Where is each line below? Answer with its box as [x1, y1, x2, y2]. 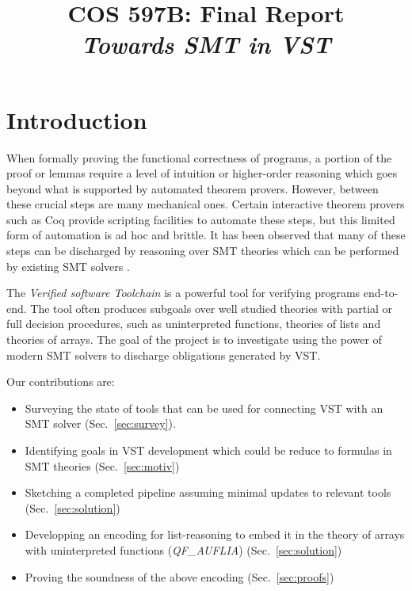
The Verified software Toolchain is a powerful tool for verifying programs [6, 284, 360, 301]
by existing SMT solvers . [6, 257, 130, 274]
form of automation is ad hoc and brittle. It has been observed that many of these [6, 227, 406, 243]
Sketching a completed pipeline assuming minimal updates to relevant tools [25, 484, 391, 501]
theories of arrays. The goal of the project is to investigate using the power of [6, 331, 382, 348]
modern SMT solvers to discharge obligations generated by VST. [6, 346, 321, 363]
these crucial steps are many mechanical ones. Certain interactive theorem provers [6, 196, 405, 212]
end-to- [363, 284, 399, 301]
